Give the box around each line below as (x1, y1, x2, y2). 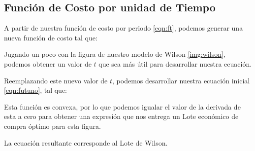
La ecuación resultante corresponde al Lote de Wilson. (4, 137, 168, 148)
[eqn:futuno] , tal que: (4, 85, 67, 95)
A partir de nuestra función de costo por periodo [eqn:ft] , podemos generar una (4, 23, 243, 33)
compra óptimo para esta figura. (4, 120, 101, 131)
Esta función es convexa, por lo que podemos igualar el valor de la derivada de (4, 101, 241, 112)
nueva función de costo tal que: (4, 32, 97, 42)
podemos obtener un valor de (4, 58, 92, 69)
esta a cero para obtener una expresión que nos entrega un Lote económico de (4, 111, 239, 121)
